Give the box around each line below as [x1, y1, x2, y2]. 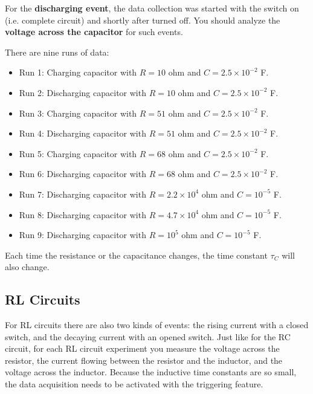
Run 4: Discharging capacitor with [19, 127, 146, 140]
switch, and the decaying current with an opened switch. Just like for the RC [5, 330, 291, 343]
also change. [5, 260, 50, 273]
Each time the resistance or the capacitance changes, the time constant [5, 248, 268, 261]
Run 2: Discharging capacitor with [19, 86, 146, 98]
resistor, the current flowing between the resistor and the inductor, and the [5, 354, 283, 366]
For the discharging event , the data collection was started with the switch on [5, 2, 299, 14]
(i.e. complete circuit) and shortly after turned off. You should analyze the [5, 13, 280, 26]
